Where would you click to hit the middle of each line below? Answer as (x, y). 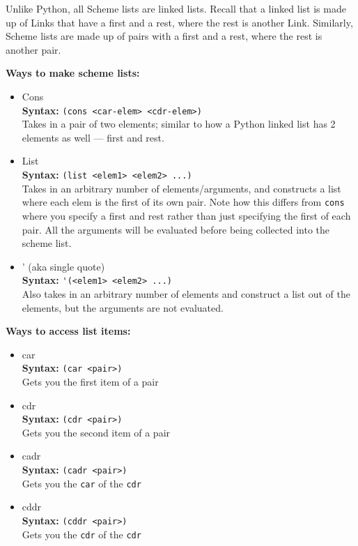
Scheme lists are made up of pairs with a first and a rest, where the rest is (164, 36)
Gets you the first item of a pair (90, 381)
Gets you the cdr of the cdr (81, 534)
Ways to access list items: (68, 331)
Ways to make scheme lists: (73, 73)
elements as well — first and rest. (93, 137)
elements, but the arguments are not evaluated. (123, 307)
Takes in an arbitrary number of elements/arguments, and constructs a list (181, 188)
